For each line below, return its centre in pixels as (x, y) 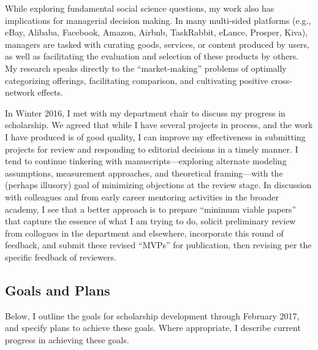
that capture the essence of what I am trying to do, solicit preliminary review (150, 221)
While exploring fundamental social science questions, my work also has (140, 8)
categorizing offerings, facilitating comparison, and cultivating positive (137, 80)
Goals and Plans (58, 290)
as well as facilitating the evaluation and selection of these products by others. (152, 56)
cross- (282, 80)
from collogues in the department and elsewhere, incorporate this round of (144, 233)
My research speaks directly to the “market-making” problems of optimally (146, 68)
